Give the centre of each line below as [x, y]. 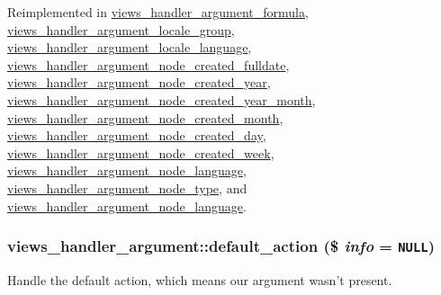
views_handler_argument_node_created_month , [145, 117]
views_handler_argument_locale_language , [130, 47]
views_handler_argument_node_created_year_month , [162, 99]
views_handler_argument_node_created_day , [137, 135]
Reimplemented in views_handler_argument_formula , [158, 12]
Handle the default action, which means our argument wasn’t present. [200, 279]
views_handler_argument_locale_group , [121, 29]
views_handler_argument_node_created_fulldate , [148, 64]
